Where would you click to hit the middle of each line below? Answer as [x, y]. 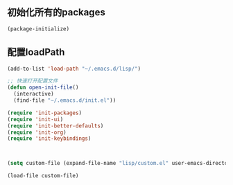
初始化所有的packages [56, 12]
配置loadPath [36, 52]
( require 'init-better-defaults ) [55, 126]
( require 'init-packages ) [44, 113]
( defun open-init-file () [43, 88]
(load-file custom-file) [43, 176]
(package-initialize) [38, 29]
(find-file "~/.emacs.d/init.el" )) [65, 100]
